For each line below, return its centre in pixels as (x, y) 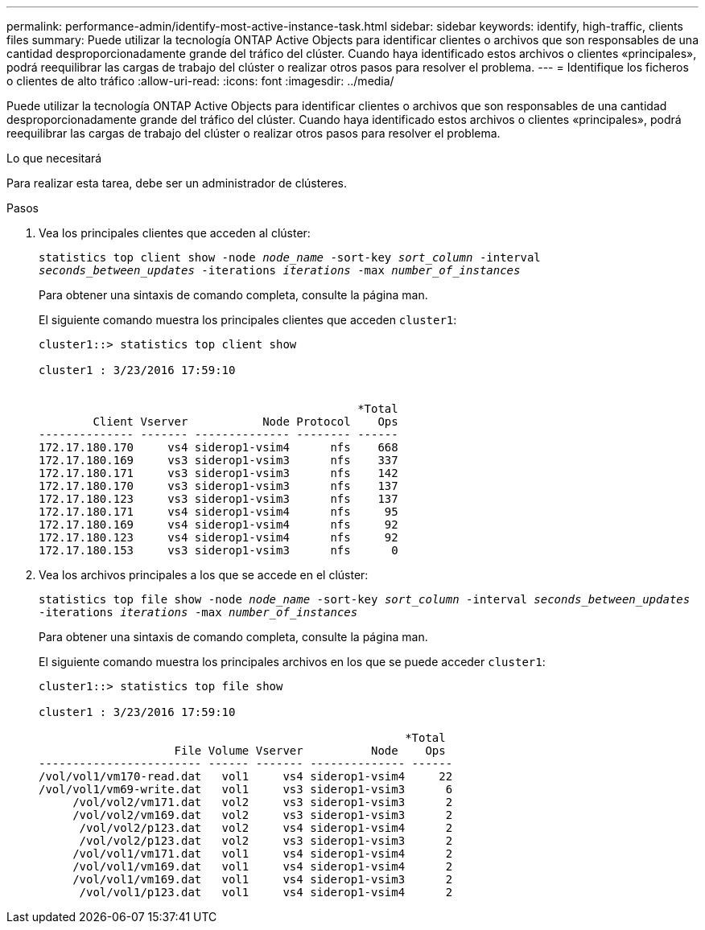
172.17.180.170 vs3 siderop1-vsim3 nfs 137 (219, 486)
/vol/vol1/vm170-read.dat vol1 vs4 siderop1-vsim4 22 (246, 776)
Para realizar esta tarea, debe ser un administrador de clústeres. (177, 183)
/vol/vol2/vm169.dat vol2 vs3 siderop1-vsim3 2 (263, 815)
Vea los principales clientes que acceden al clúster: (175, 233)
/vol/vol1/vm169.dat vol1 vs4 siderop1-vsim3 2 (263, 879)
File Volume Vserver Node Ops (310, 751)
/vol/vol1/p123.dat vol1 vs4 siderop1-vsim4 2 (266, 892)
